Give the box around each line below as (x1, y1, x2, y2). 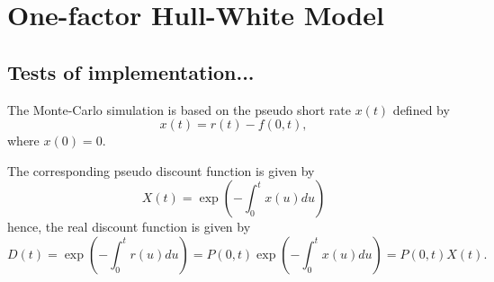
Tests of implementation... (7, 57, 255, 85)
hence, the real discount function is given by (7, 217, 251, 236)
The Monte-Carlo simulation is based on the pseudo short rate (7, 100, 351, 119)
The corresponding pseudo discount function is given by (7, 161, 315, 180)
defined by (392, 100, 450, 119)
